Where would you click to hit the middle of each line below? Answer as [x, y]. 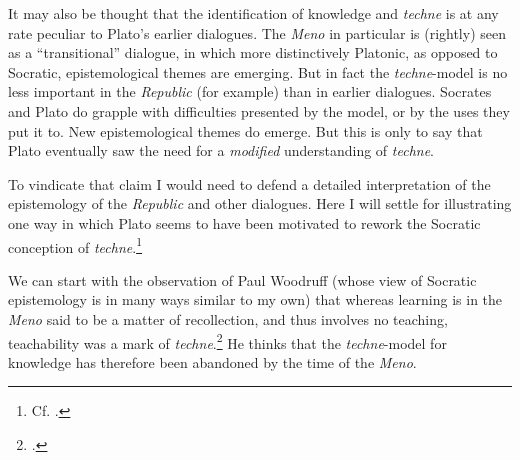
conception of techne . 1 [75, 245]
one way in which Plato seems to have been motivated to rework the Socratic [244, 222]
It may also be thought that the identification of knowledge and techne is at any [253, 13]
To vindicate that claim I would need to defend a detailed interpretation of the [249, 183]
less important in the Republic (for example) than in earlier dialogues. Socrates [250, 91]
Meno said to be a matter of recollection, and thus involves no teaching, [228, 318]
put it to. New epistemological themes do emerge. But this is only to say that [245, 130]
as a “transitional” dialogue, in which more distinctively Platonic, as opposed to [253, 52]
